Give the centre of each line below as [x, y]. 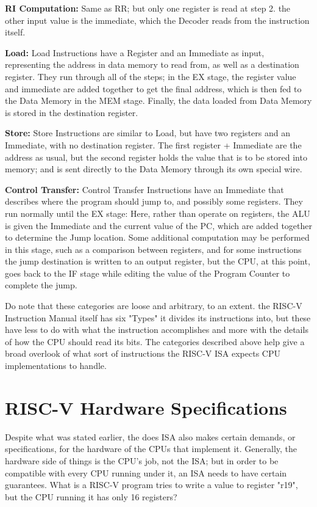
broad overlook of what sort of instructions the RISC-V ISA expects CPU [143, 353]
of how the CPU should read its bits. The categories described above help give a [155, 341]
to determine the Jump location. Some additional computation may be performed [157, 237]
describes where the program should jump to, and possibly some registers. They [154, 201]
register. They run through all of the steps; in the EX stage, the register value [151, 76]
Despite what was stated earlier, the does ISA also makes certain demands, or [150, 436]
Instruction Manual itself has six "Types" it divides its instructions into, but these [158, 317]
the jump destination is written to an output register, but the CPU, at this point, [158, 261]
